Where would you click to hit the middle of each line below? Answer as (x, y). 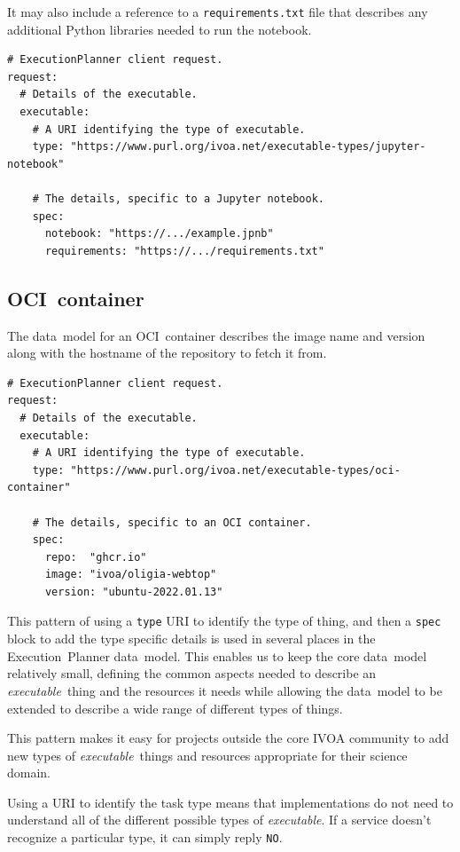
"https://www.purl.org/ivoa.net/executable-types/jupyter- (248, 147)
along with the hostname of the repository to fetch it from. (167, 353)
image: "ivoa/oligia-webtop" (131, 575)
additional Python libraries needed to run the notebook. (160, 29)
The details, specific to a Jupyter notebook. (184, 199)
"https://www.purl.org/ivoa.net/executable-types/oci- (235, 470)
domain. (29, 773)
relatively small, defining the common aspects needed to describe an (192, 673)
